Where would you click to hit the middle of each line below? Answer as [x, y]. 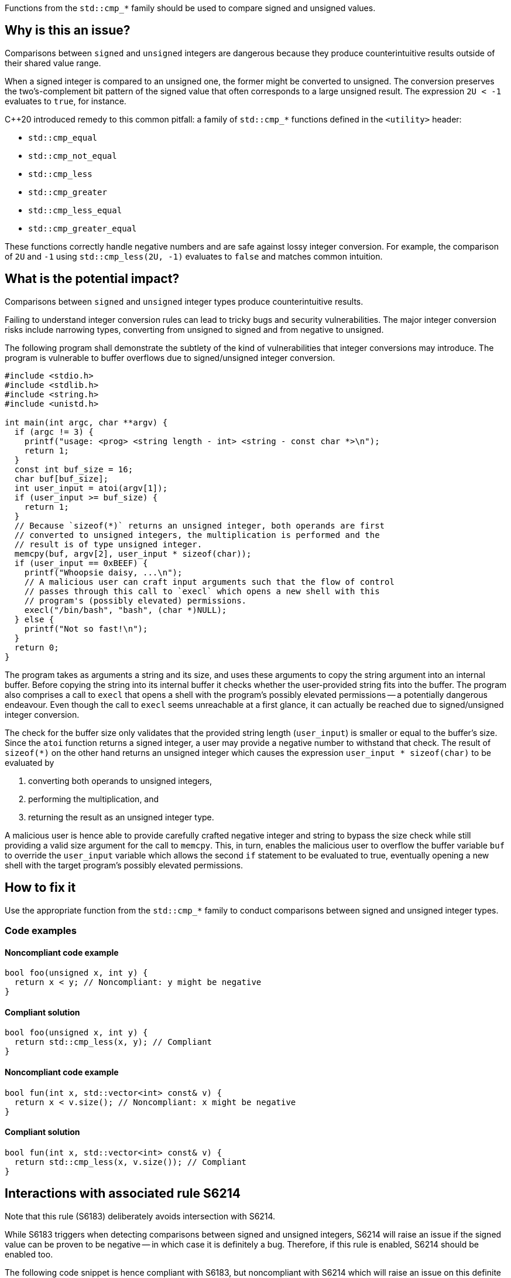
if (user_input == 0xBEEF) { [81, 563]
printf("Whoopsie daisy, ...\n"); [103, 572]
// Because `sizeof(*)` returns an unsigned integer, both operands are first [200, 525]
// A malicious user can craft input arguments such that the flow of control [209, 582]
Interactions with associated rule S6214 [123, 1194]
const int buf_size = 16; [74, 469]
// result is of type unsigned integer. [108, 544]
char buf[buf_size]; [61, 478]
